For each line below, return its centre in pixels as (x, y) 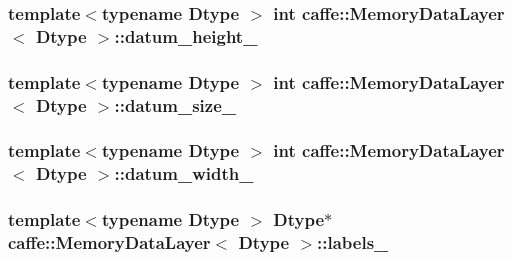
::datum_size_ (175, 104)
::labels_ (353, 242)
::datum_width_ (184, 173)
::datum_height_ (186, 35)
